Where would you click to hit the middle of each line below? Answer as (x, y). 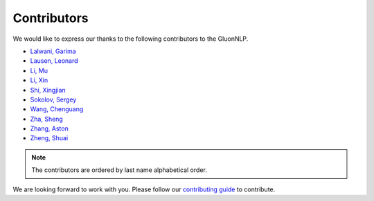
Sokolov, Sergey (53, 99)
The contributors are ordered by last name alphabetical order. (119, 170)
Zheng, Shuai (49, 138)
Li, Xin (39, 80)
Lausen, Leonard (54, 61)
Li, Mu (39, 70)
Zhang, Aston (49, 128)
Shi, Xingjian (48, 90)
